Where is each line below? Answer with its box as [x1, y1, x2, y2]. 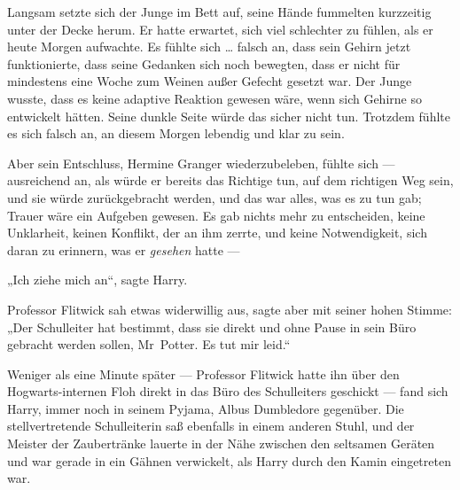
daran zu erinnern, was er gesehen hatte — [7, 240, 240, 259]
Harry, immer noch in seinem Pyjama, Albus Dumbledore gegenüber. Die [7, 399, 404, 417]
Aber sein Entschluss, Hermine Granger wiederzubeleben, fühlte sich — [7, 153, 395, 172]
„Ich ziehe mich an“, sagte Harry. [7, 270, 188, 289]
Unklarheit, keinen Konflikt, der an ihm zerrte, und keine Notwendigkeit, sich [7, 223, 427, 242]
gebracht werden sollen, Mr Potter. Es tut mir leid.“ [7, 335, 291, 354]
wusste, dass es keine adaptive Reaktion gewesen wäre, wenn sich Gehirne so [7, 89, 422, 107]
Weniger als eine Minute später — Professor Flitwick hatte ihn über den [7, 364, 400, 383]
